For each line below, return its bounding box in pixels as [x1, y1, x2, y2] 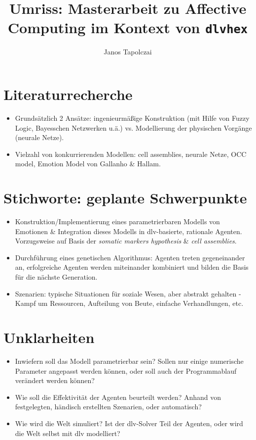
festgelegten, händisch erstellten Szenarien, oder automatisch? [15, 401, 202, 412]
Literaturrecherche [3, 84, 133, 104]
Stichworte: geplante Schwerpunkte [3, 188, 247, 208]
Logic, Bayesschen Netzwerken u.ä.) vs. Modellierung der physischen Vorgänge [15, 122, 252, 133]
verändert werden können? [15, 375, 95, 386]
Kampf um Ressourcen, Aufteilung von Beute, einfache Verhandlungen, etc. [15, 298, 244, 308]
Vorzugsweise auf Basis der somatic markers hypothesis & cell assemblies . [15, 236, 237, 246]
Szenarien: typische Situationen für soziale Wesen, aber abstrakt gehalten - [15, 288, 241, 298]
